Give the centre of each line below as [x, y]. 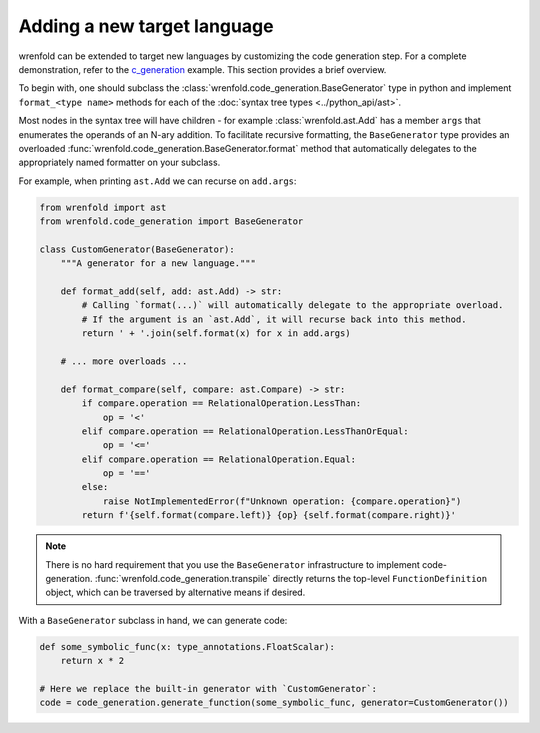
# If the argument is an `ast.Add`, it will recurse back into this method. [274, 319]
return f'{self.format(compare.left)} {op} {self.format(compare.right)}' [269, 515]
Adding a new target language [146, 26]
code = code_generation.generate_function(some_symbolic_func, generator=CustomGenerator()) [274, 703]
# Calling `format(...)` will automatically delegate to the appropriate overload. [292, 305]
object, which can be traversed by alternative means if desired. [175, 592]
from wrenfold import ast [103, 207]
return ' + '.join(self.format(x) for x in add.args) [216, 333]
